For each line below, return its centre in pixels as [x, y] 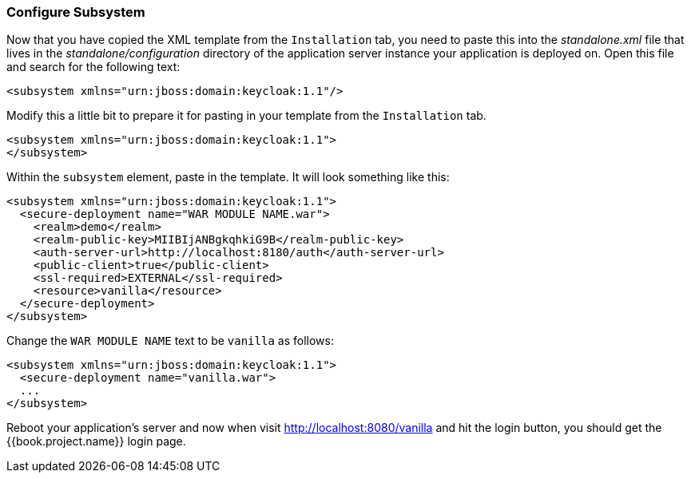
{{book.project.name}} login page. [96, 441]
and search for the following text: [93, 67]
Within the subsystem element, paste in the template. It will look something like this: [228, 177]
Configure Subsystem [76, 12]
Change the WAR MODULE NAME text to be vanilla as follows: [170, 341]
